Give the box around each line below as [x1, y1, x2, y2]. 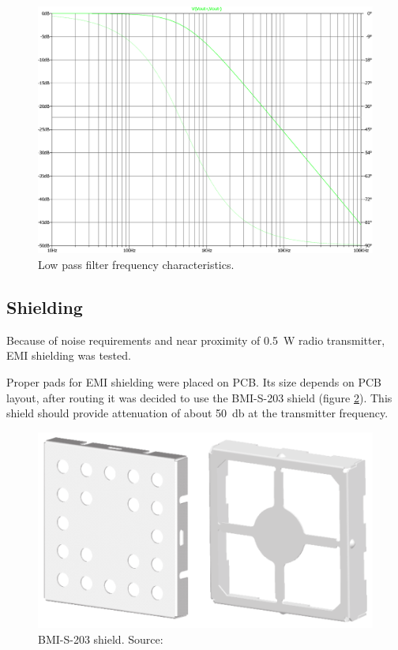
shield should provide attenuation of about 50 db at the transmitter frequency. [6, 405, 389, 421]
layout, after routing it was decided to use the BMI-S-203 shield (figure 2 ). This [6, 389, 392, 405]
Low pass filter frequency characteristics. [38, 256, 235, 273]
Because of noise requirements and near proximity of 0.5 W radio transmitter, [6, 331, 385, 348]
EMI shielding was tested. [6, 347, 131, 364]
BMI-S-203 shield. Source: [38, 630, 163, 647]
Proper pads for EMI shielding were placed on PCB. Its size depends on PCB [6, 374, 381, 390]
